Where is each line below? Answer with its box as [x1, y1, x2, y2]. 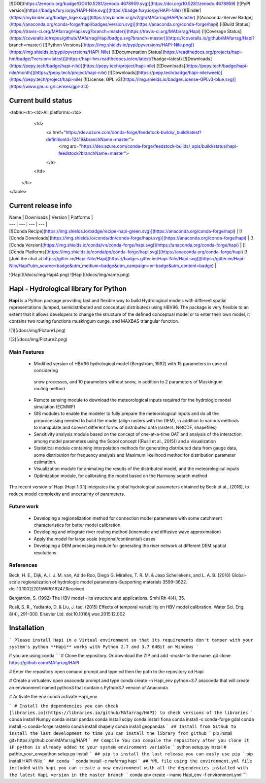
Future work [9, 503, 39, 510]
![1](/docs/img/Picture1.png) [9, 327, 66, 333]
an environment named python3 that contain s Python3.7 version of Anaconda [9, 684, 168, 690]
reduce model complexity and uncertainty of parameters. [9, 491, 125, 497]
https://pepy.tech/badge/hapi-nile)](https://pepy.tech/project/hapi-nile [10, 63, 154, 68]
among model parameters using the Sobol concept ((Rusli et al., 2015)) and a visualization [33, 438, 216, 444]
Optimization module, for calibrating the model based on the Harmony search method [33, 473, 207, 478]
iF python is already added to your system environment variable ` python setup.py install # [9, 744, 227, 750]
